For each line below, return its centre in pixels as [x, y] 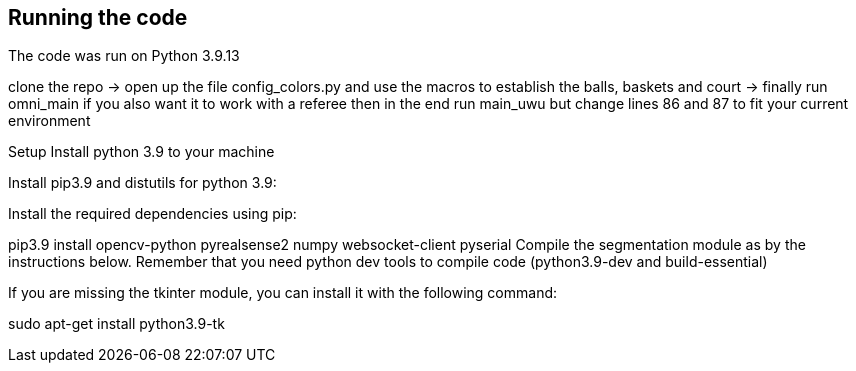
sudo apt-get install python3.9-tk [116, 324]
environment [49, 121]
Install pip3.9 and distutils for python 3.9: [142, 183]
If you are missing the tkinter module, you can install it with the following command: [283, 293]
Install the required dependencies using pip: [152, 214]
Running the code [98, 17]
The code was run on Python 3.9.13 [124, 56]
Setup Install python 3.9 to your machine [141, 152]
